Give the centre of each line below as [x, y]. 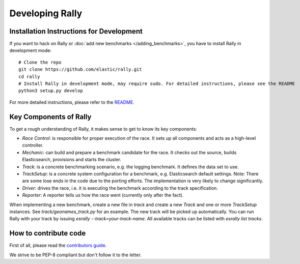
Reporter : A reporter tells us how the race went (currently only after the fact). [103, 195]
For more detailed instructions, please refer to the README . [72, 102]
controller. [33, 145]
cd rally [29, 77]
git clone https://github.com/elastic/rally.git [80, 69]
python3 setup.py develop [51, 91]
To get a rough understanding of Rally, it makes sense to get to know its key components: [103, 129]
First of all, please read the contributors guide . [58, 245]
